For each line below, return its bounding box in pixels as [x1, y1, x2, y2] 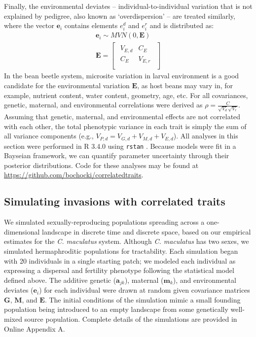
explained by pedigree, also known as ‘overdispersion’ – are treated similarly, [4, 10, 235, 21]
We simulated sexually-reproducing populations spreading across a [4, 217, 205, 227]
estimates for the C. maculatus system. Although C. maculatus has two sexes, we [4, 236, 249, 246]
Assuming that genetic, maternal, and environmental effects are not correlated [4, 111, 241, 121]
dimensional [4, 226, 40, 236]
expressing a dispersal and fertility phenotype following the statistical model [4, 265, 234, 275]
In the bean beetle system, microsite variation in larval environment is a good [4, 70, 239, 81]
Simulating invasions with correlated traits [4, 194, 225, 209]
